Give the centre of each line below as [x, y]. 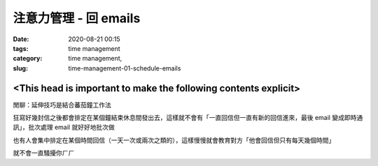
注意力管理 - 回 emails [77, 18]
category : [28, 59]
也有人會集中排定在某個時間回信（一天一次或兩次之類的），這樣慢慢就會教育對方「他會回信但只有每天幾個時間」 [174, 140]
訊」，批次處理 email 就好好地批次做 [64, 127]
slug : [20, 68]
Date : [21, 39]
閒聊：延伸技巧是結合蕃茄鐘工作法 [62, 105]
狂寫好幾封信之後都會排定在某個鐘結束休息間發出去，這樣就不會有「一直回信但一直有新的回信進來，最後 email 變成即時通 [188, 118]
